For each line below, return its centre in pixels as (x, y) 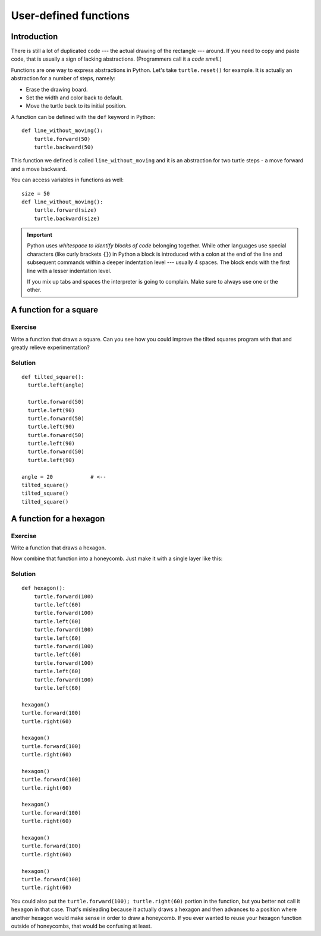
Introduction (34, 37)
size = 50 (36, 194)
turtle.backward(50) (64, 147)
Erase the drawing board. (57, 89)
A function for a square (55, 310)
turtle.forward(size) (65, 210)
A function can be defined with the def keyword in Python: (83, 117)
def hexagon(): (44, 588)
